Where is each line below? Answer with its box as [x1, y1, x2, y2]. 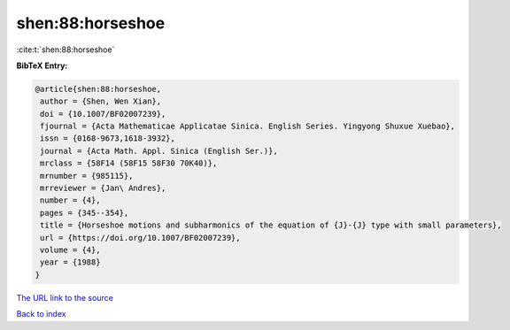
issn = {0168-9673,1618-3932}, [40, 134, 176, 143]
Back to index [16, 309, 66, 319]
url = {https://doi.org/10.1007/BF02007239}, [40, 233, 241, 242]
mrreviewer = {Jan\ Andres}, [40, 183, 166, 194]
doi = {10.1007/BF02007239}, [40, 109, 166, 119]
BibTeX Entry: [16, 60, 68, 71]
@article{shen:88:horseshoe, [35, 84, 162, 94]
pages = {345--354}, [40, 208, 129, 218]
